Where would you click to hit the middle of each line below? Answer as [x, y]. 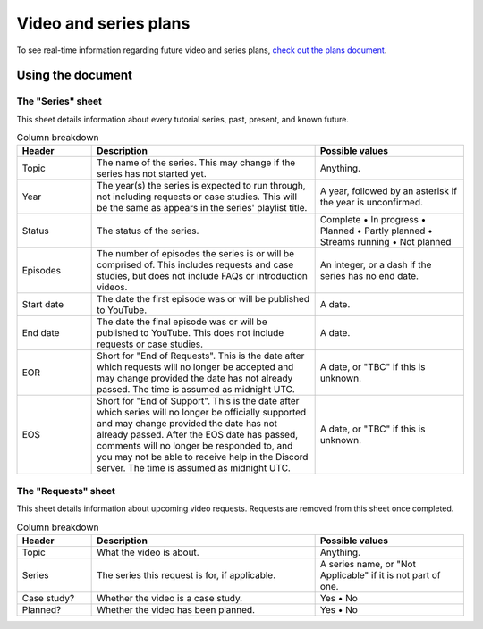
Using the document [75, 75]
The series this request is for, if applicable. [186, 574]
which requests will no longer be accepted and [195, 367]
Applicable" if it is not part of [381, 574]
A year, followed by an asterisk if [389, 191]
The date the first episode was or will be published [203, 299]
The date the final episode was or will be [182, 322]
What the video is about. [148, 552]
